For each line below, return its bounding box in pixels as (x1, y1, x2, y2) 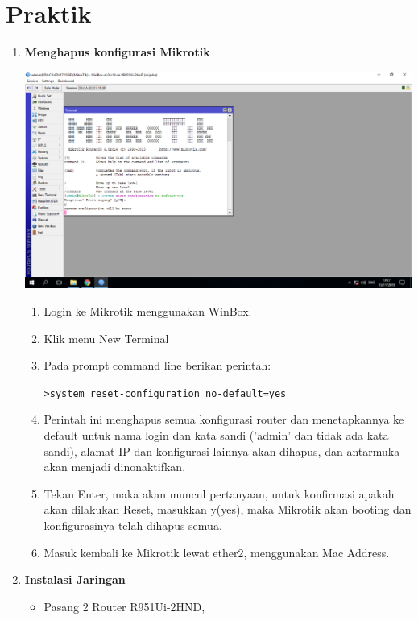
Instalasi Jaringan (24, 571, 126, 588)
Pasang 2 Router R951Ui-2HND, (43, 597, 205, 614)
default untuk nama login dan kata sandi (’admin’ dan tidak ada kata (43, 426, 389, 443)
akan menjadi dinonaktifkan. (43, 458, 186, 475)
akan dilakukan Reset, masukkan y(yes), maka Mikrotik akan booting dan (43, 501, 412, 518)
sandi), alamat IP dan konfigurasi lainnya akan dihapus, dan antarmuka (43, 442, 400, 459)
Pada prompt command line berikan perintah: (43, 357, 271, 374)
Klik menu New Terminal (43, 329, 169, 346)
